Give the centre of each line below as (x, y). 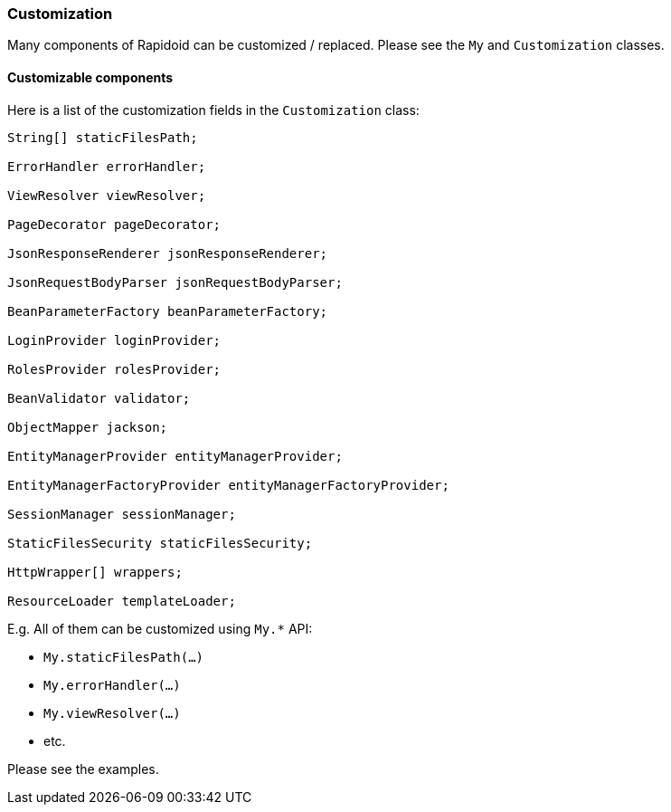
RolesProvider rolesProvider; (114, 369)
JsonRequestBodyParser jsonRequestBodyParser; (175, 282)
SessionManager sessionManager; (122, 514)
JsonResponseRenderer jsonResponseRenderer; (168, 253)
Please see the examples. (83, 769)
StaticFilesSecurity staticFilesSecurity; (160, 543)
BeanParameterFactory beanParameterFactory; (168, 311)
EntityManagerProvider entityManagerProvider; (175, 456)
